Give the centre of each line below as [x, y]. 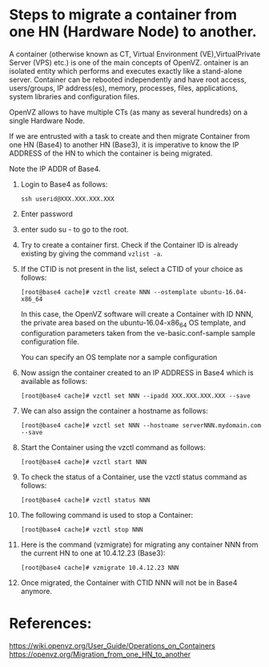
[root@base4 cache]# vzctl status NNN [85, 500]
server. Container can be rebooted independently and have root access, [128, 79]
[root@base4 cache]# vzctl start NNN [84, 462]
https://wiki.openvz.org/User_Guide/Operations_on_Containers [112, 645]
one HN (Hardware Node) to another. [133, 32]
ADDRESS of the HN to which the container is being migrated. [111, 153]
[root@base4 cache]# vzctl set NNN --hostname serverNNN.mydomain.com [141, 425]
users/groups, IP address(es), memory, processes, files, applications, [124, 88]
